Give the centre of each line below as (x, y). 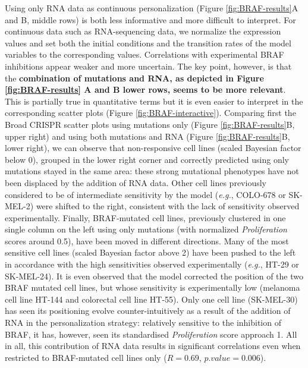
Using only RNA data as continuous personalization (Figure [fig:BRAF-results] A (152, 8)
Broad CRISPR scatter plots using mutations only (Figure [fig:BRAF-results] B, (150, 124)
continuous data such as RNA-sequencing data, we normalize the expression (143, 31)
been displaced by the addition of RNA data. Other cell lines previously (136, 182)
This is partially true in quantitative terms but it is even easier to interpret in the (154, 101)
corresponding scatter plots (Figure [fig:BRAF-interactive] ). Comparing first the (150, 113)
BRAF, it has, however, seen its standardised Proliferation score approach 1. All (151, 334)
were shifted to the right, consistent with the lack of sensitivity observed (168, 206)
